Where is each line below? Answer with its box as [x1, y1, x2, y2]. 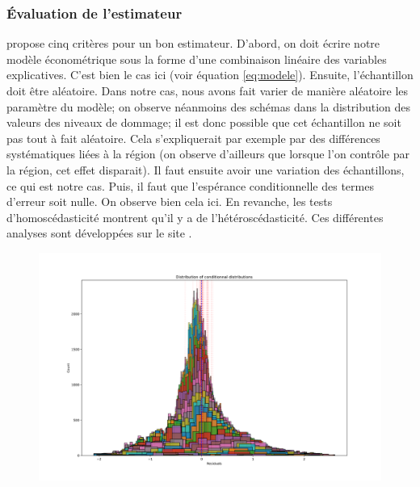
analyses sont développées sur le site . [6, 225, 192, 241]
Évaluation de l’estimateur [6, 2, 183, 23]
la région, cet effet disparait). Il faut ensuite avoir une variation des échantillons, [6, 161, 405, 178]
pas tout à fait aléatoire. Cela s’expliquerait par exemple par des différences [6, 129, 380, 146]
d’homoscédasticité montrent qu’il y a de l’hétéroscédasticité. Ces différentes [6, 208, 384, 225]
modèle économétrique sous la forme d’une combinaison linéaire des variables [6, 50, 387, 67]
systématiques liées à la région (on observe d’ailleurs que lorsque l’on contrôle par [6, 145, 409, 162]
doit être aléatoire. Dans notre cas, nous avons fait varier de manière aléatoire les [6, 82, 409, 99]
